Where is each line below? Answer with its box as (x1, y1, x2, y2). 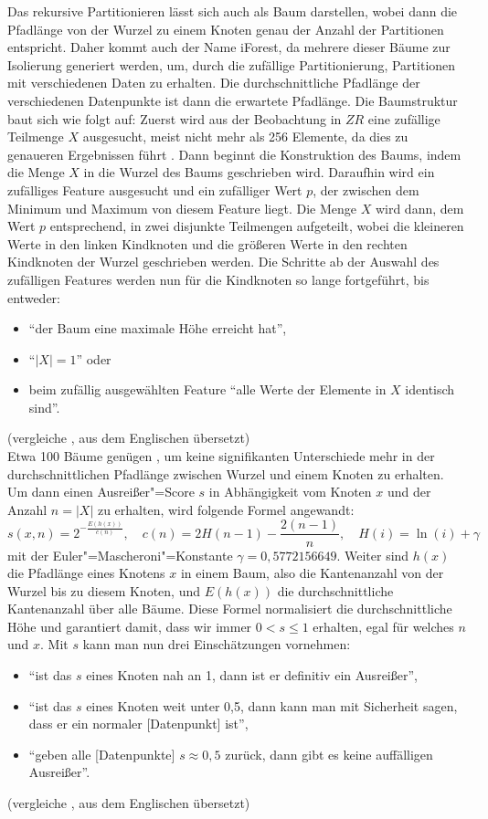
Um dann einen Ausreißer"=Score (7, 482, 195, 501)
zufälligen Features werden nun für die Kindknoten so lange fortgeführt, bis (7, 269, 430, 289)
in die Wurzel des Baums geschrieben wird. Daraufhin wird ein (83, 163, 435, 182)
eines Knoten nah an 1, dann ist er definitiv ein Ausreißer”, (86, 666, 418, 685)
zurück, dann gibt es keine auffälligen (225, 744, 433, 763)
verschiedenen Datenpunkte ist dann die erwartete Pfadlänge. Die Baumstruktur (7, 90, 458, 110)
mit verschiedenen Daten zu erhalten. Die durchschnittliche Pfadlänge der (7, 73, 420, 92)
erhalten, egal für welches (313, 616, 454, 635)
